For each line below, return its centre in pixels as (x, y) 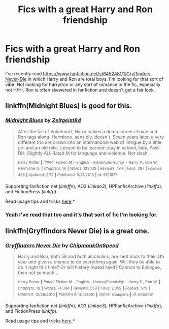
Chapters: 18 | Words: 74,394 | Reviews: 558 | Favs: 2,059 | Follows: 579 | (84, 288)
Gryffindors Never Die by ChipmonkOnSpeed (62, 245)
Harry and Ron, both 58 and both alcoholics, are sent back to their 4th (91, 257)
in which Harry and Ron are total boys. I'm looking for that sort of (95, 79)
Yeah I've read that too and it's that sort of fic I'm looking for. (82, 215)
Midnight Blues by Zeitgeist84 (43, 121)
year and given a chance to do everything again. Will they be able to (89, 262)
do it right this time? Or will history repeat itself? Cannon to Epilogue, (89, 267)
